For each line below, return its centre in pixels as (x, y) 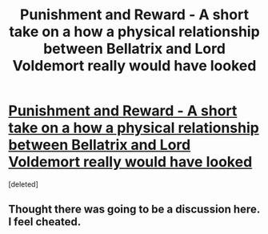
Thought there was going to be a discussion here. (134, 210)
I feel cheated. (45, 222)
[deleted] (23, 184)
